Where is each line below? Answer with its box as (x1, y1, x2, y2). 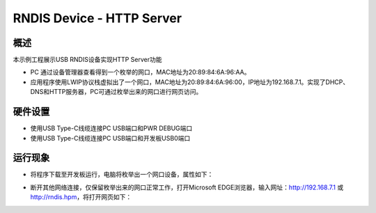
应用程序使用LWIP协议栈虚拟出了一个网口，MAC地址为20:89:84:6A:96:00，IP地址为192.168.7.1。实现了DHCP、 (30, 77, 350, 86)
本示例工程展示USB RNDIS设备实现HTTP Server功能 (13, 56, 162, 64)
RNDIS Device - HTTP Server (13, 10, 182, 26)
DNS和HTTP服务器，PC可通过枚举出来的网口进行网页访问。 (30, 88, 203, 96)
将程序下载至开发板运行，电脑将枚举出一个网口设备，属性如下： (30, 171, 214, 179)
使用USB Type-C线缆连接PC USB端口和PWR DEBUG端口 (30, 124, 193, 132)
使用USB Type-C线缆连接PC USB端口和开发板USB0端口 (30, 134, 191, 142)
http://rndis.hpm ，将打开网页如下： (30, 193, 132, 201)
